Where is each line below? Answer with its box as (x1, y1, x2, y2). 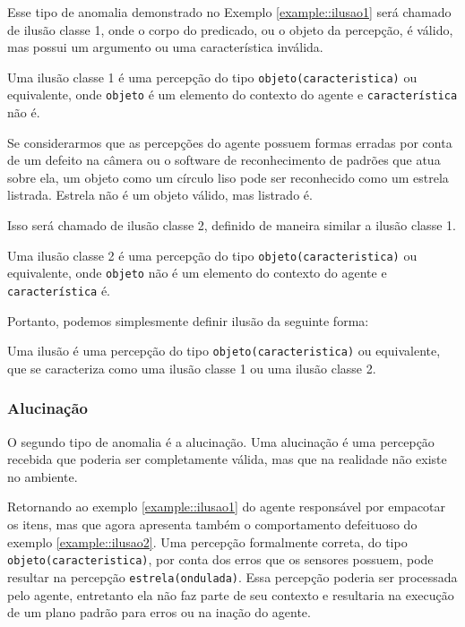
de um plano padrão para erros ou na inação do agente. (7, 603, 311, 622)
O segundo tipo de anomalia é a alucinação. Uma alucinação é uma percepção (7, 432, 435, 451)
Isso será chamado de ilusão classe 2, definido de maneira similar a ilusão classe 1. (7, 216, 456, 235)
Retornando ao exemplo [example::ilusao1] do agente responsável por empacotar (7, 497, 446, 516)
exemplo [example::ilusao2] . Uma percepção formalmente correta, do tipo (7, 532, 408, 551)
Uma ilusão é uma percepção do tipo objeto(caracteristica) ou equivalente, (7, 341, 441, 360)
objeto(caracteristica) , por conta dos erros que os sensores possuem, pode (7, 550, 434, 569)
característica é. (7, 280, 111, 299)
